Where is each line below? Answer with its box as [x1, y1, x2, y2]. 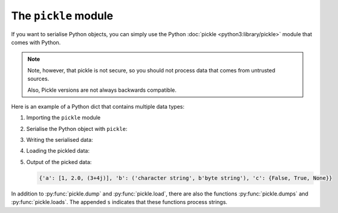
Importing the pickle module [26, 114, 101, 121]
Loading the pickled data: [26, 147, 90, 154]
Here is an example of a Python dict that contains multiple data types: [11, 103, 184, 110]
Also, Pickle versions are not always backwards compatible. [27, 86, 177, 94]
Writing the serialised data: [26, 136, 93, 144]
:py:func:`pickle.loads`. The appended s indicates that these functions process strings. [11, 199, 228, 206]
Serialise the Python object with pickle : [26, 125, 128, 132]
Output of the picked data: [26, 158, 92, 165]
